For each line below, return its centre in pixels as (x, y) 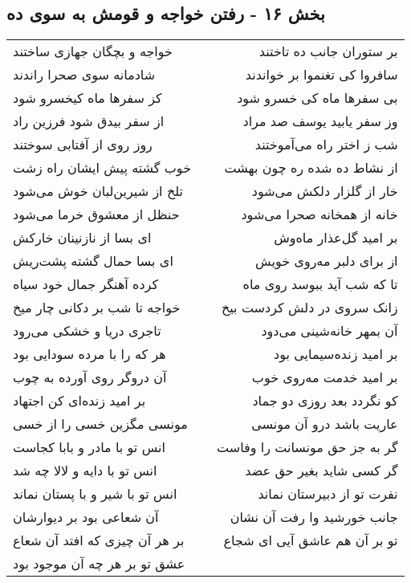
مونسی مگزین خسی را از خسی (100, 424)
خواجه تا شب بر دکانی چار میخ (97, 308)
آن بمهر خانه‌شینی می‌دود (330, 331)
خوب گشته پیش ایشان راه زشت (102, 168)
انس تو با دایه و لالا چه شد (85, 471)
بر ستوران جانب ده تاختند (328, 51)
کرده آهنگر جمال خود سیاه (86, 284)
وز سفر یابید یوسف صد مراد (320, 121)
